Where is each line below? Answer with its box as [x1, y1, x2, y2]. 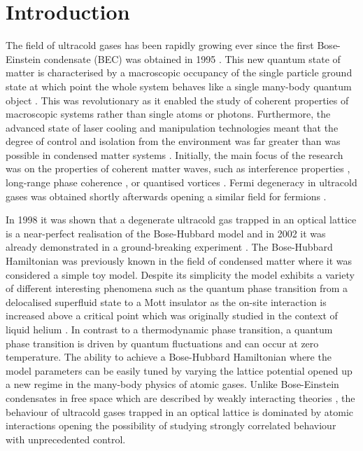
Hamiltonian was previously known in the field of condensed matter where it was [6, 254, 353, 268]
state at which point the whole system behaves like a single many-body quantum [6, 78, 352, 93]
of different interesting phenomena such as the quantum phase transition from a [6, 281, 348, 296]
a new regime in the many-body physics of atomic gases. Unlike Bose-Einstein [6, 377, 339, 391]
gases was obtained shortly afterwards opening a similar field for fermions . [6, 188, 327, 203]
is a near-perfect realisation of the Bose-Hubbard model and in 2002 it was [6, 225, 326, 240]
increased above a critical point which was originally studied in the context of [6, 308, 338, 323]
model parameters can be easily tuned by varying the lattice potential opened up [6, 363, 353, 377]
